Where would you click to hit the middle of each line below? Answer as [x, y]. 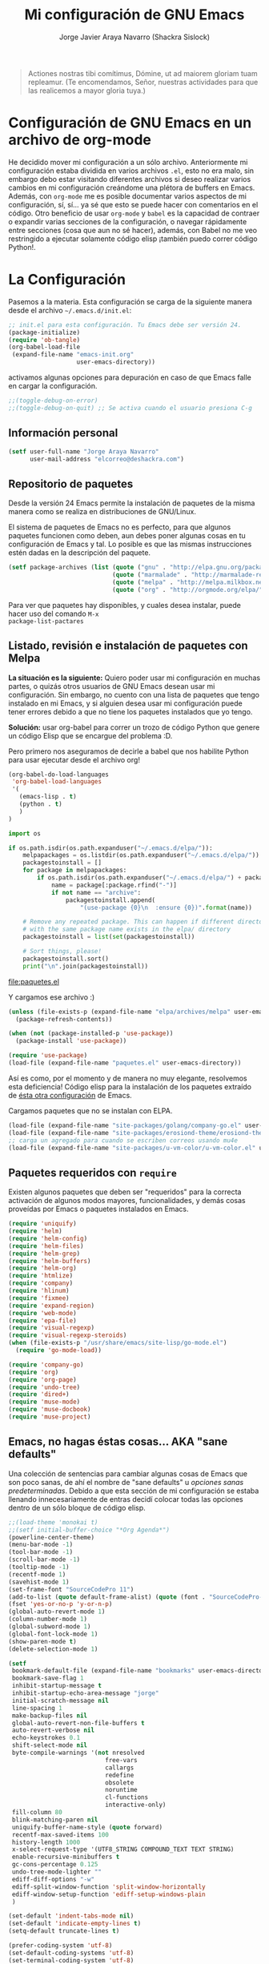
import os [25, 833]
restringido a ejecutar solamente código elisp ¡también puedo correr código [133, 239]
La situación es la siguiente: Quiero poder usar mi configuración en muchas [134, 678]
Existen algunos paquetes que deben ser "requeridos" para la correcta [125, 1192]
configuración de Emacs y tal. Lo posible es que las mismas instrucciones [130, 544]
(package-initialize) [44, 332]
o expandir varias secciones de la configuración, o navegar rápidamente [128, 221]
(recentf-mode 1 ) [37, 1574]
